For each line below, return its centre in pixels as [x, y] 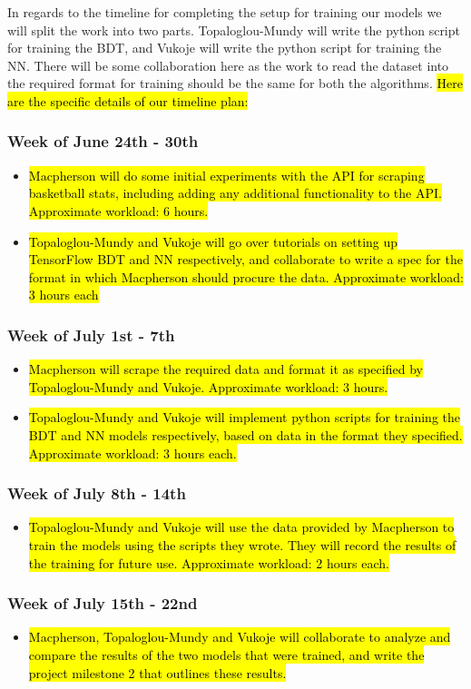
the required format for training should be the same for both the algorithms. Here [235, 83]
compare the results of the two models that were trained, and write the [226, 654]
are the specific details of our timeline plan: [128, 100]
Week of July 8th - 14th [97, 493]
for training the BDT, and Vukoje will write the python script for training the [225, 48]
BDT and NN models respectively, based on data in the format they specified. [245, 434]
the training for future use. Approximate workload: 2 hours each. [209, 562]
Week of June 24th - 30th [103, 141]
